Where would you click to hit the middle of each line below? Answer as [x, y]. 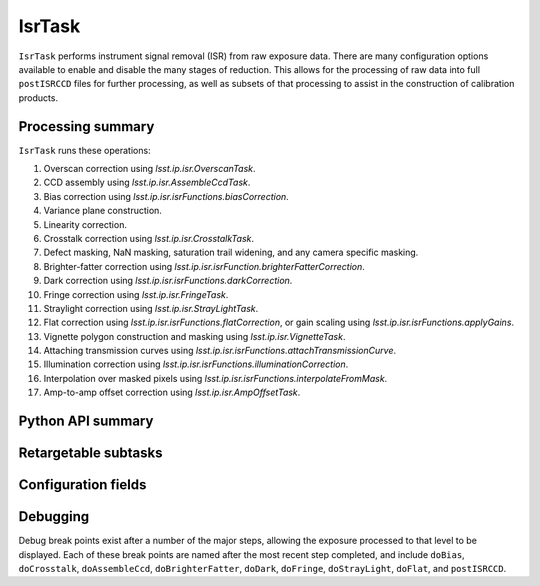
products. [38, 97]
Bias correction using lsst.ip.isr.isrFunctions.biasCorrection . [166, 196]
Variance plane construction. [102, 211]
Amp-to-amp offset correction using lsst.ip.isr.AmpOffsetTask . [172, 392]
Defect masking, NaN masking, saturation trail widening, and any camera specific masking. [231, 252]
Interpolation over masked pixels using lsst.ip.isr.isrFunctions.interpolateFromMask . [215, 378]
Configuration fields [82, 485]
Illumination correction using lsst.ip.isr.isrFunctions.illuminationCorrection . [196, 364]
